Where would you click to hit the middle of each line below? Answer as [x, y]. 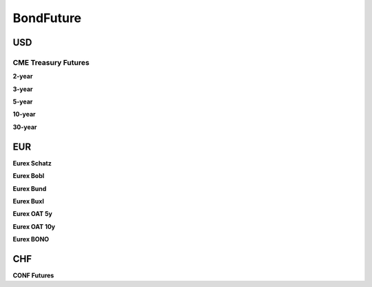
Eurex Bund [30, 188]
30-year [25, 127]
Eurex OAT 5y [33, 214]
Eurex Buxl [28, 201]
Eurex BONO [31, 239]
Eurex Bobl [29, 176]
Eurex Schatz [32, 163]
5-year [23, 102]
